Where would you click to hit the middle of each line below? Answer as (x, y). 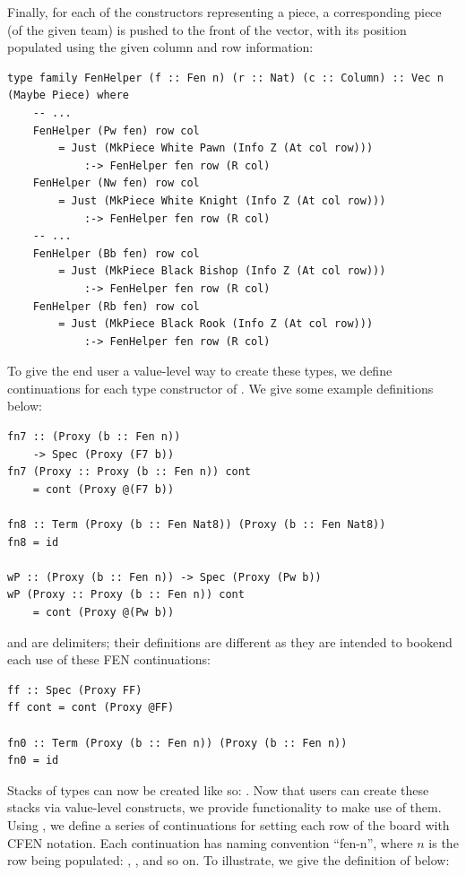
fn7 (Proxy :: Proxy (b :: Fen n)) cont (129, 472)
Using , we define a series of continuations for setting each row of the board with (229, 824)
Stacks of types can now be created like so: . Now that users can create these (218, 789)
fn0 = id (33, 761)
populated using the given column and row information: (160, 47)
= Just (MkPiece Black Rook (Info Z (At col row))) (216, 324)
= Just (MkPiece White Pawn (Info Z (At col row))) (216, 148)
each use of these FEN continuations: (109, 659)
